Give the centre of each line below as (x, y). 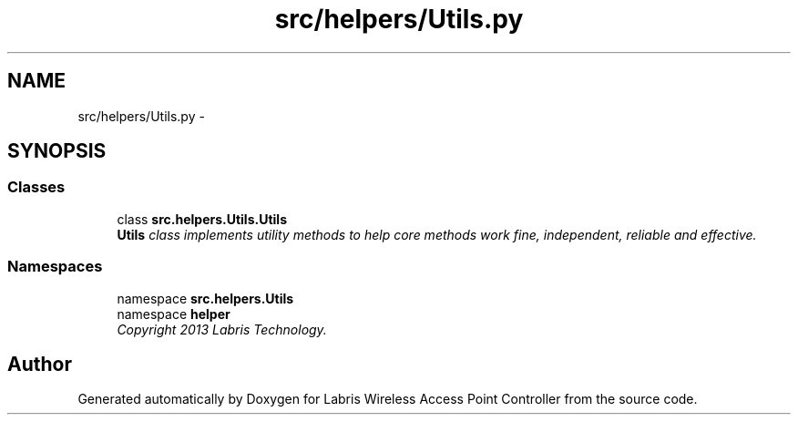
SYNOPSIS (57, 151)
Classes (36, 187)
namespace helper (174, 314)
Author (40, 364)
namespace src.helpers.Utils (205, 298)
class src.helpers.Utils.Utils (202, 219)
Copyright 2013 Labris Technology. (222, 329)
